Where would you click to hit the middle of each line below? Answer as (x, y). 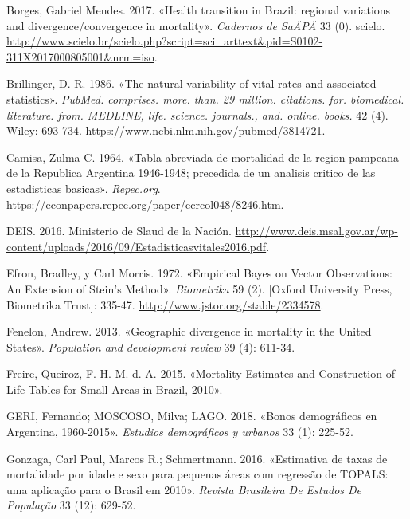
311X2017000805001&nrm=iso (80, 56)
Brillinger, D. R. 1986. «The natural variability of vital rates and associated (191, 83)
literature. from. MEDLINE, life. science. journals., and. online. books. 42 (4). (197, 114)
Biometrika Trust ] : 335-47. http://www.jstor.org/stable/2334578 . (165, 304)
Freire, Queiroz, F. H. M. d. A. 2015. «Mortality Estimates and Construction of (201, 374)
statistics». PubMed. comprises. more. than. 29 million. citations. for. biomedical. (205, 98)
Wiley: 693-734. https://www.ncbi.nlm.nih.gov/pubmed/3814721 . (166, 130)
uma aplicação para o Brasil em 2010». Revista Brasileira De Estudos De (184, 489)
